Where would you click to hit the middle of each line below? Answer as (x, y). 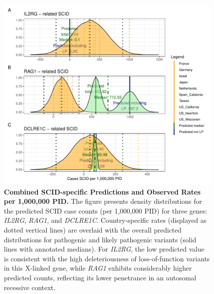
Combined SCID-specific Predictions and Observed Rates (102, 191)
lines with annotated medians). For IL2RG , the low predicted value (104, 249)
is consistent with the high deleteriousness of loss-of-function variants (107, 258)
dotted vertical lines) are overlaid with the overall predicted (93, 229)
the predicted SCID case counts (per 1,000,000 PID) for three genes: (106, 210)
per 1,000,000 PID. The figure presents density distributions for (103, 201)
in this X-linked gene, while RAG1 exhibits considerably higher (98, 268)
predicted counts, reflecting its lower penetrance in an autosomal (100, 277)
